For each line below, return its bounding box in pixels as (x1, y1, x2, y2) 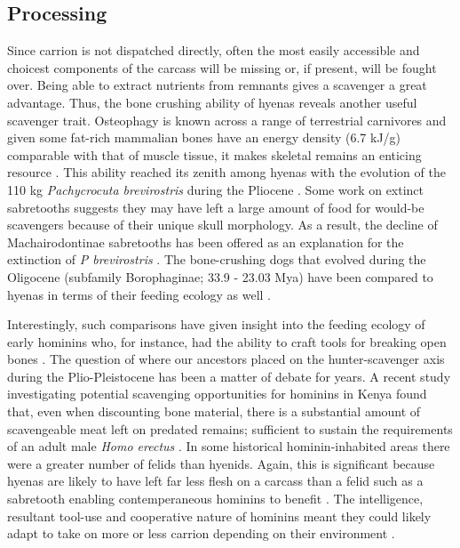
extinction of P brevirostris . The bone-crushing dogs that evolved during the (7, 250, 426, 269)
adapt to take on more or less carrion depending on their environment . (7, 524, 395, 543)
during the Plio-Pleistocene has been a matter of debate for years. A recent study (7, 367, 451, 385)
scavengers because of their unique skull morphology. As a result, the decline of (7, 215, 438, 234)
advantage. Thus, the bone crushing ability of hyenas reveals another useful (7, 93, 417, 111)
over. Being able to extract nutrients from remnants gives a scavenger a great (7, 76, 427, 94)
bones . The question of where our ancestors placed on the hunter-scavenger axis (7, 350, 445, 368)
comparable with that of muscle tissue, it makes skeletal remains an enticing (7, 145, 422, 164)
